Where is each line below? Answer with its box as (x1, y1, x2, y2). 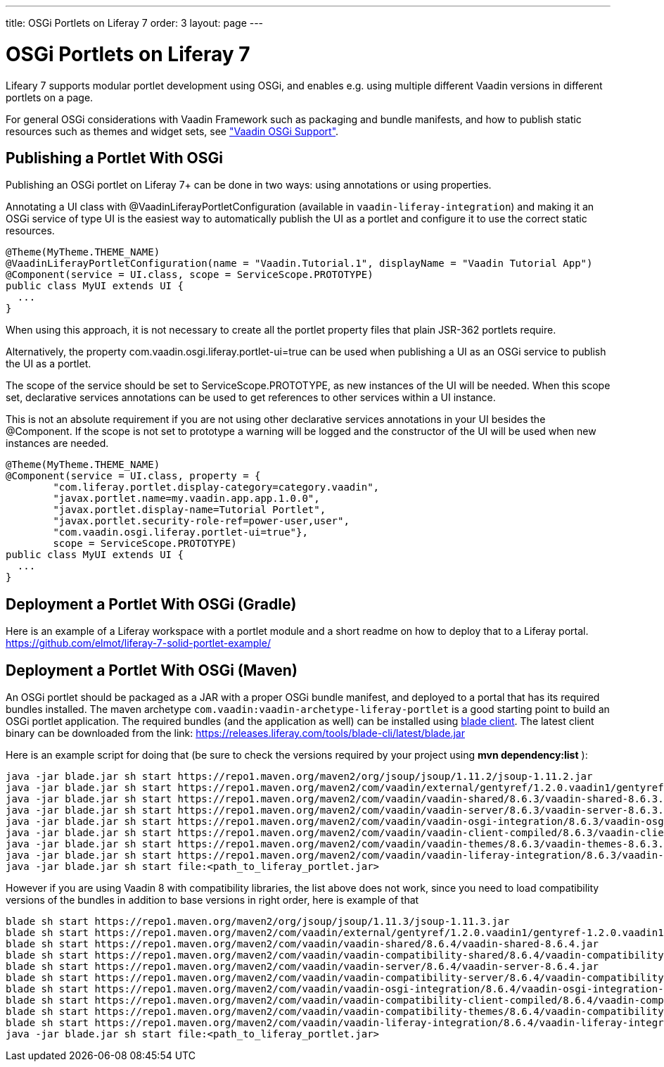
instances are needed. (6, 437, 109, 450)
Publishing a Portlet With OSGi (6, 149, 223, 167)
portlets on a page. (6, 91, 94, 103)
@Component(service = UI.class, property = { (6, 470, 261, 482)
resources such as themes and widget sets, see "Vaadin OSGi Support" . (6, 125, 339, 137)
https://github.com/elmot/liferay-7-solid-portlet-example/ (6, 637, 271, 650)
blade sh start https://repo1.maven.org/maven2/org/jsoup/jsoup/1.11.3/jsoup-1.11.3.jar (6, 916, 510, 928)
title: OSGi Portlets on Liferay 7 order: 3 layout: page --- (6, 17, 264, 29)
